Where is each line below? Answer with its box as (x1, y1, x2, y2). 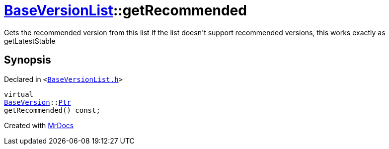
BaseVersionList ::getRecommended (4, 2, 247, 19)
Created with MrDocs (4, 121, 74, 130)
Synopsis (4, 54, 51, 67)
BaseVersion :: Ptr (4, 98, 71, 106)
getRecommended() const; (4, 106, 100, 114)
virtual (4, 90, 34, 98)
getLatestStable (4, 36, 56, 45)
